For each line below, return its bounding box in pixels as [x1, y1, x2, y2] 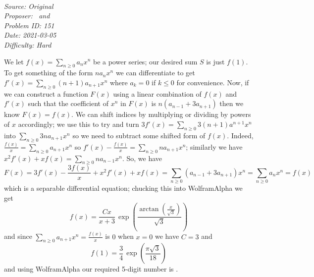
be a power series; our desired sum [93, 56, 198, 66]
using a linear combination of [113, 88, 202, 99]
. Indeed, [227, 130, 254, 140]
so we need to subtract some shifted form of [72, 130, 206, 140]
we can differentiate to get [115, 67, 195, 78]
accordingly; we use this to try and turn [18, 118, 139, 129]
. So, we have [122, 153, 162, 163]
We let [4, 56, 24, 66]
